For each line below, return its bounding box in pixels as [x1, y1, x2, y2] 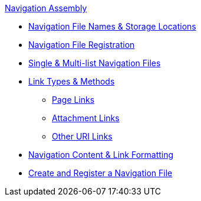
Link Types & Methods [28, 76, 115, 86]
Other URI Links [52, 131, 113, 141]
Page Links [52, 95, 95, 105]
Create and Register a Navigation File [28, 168, 173, 178]
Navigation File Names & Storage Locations [28, 21, 196, 31]
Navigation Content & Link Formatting [28, 150, 174, 160]
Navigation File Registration [28, 40, 135, 50]
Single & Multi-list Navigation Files [28, 58, 161, 68]
